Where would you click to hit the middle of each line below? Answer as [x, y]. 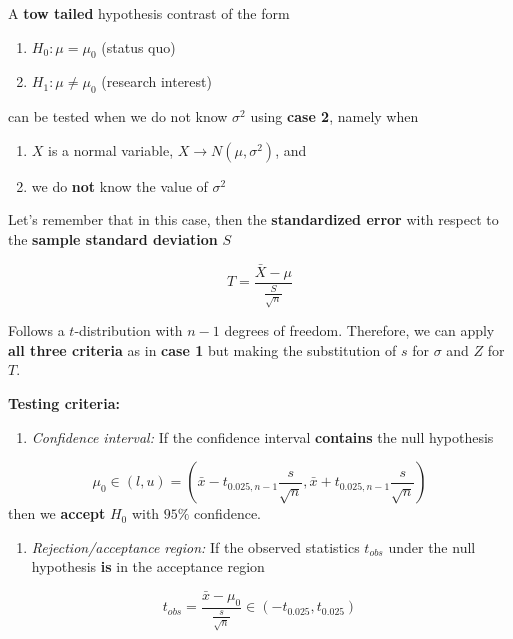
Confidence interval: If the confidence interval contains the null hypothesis [262, 436]
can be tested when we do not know [118, 116]
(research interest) [156, 81]
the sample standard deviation [113, 238]
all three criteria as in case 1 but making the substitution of [202, 349]
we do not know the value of [119, 185]
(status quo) [138, 46]
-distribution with [128, 330]
